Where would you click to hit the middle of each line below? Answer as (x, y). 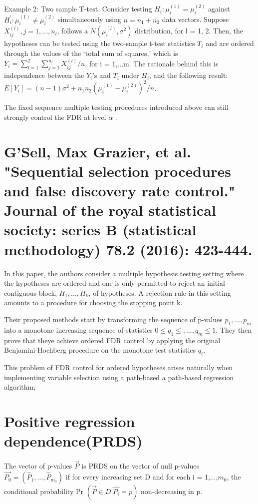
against (219, 9)
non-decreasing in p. (172, 491)
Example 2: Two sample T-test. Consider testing (78, 9)
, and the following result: (189, 75)
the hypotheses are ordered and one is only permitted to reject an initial (115, 283)
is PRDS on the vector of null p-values (140, 466)
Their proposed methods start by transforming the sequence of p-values (113, 319)
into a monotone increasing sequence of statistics (78, 329)
